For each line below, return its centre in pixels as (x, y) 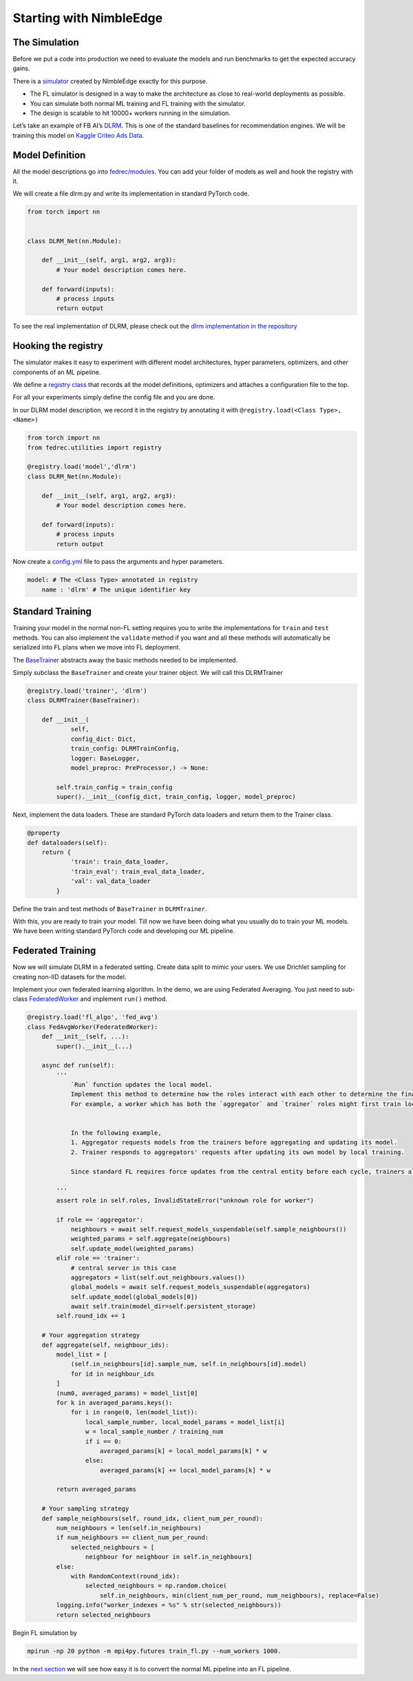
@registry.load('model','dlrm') (82, 467)
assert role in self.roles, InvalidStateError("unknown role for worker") (185, 1200)
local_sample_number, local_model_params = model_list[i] (185, 1422)
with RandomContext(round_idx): (125, 1576)
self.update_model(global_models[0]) (134, 1297)
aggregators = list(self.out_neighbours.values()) (158, 1277)
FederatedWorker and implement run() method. (98, 999)
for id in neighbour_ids (113, 1374)
